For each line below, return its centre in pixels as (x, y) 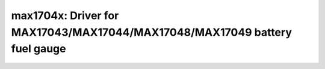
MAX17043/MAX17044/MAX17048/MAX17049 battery (151, 32)
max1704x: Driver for (65, 15)
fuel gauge (39, 49)
